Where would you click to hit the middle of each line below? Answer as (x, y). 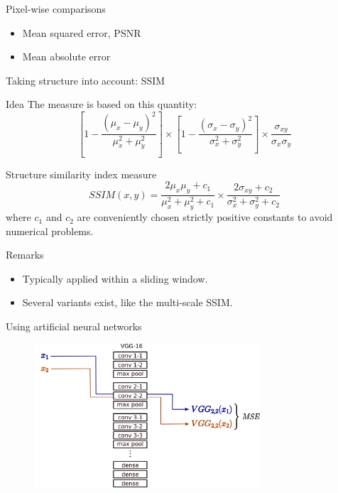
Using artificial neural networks (74, 326)
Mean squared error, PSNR (82, 32)
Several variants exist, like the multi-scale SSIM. (127, 302)
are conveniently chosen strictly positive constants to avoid (205, 217)
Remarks (25, 255)
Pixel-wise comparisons (56, 9)
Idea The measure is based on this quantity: (102, 104)
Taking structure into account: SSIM (86, 80)
